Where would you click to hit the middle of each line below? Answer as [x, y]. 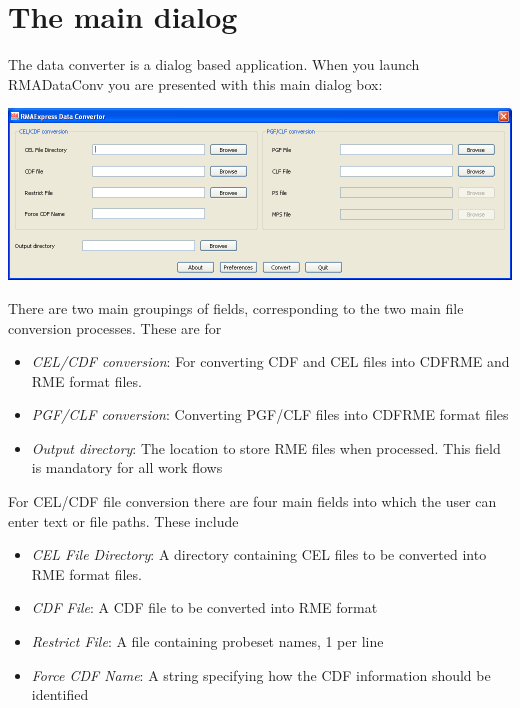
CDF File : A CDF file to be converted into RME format [204, 607]
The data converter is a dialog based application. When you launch [214, 64]
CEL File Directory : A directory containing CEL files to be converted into [259, 554]
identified [60, 694]
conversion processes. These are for [115, 327]
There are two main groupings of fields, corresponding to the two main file [236, 307]
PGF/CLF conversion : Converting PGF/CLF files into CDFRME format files [270, 414]
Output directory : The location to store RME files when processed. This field [266, 447]
